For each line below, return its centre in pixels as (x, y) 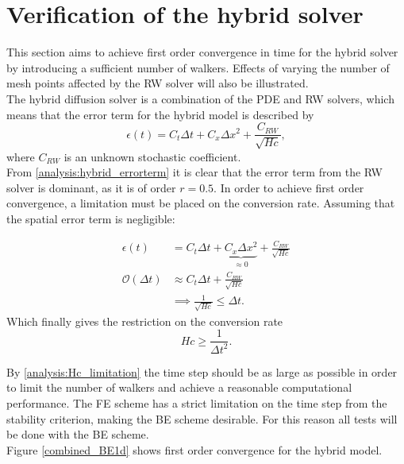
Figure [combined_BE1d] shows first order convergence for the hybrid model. (194, 449)
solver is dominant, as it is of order (91, 187)
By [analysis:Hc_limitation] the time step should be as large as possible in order (202, 371)
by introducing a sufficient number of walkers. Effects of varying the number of (198, 67)
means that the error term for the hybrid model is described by (160, 114)
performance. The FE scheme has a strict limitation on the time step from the (197, 403)
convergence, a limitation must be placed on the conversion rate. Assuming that (201, 203)
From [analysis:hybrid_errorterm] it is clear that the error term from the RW (195, 172)
